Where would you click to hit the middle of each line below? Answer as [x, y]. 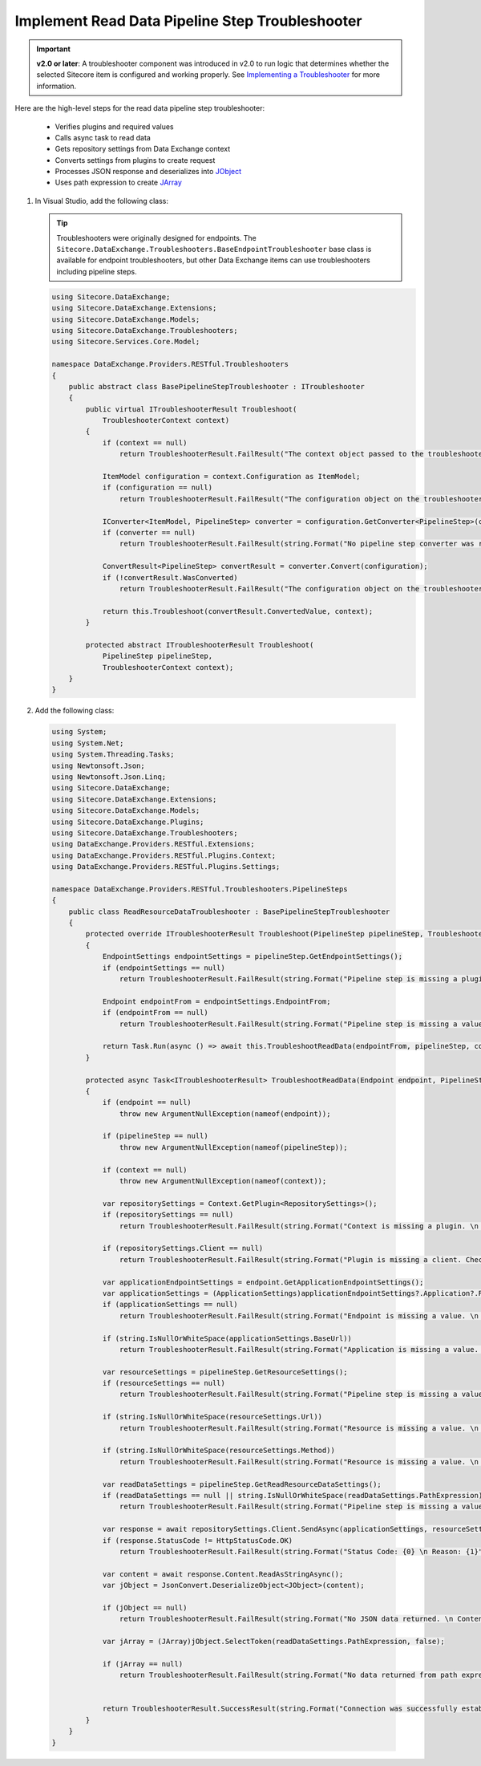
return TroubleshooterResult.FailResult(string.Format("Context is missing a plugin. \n [299, 1226]
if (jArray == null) [143, 1664]
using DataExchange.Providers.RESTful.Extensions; [154, 844]
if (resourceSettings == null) [164, 1383]
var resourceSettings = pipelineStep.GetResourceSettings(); [225, 1372]
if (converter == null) [149, 532]
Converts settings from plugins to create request [135, 160]
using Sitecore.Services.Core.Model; [126, 342]
